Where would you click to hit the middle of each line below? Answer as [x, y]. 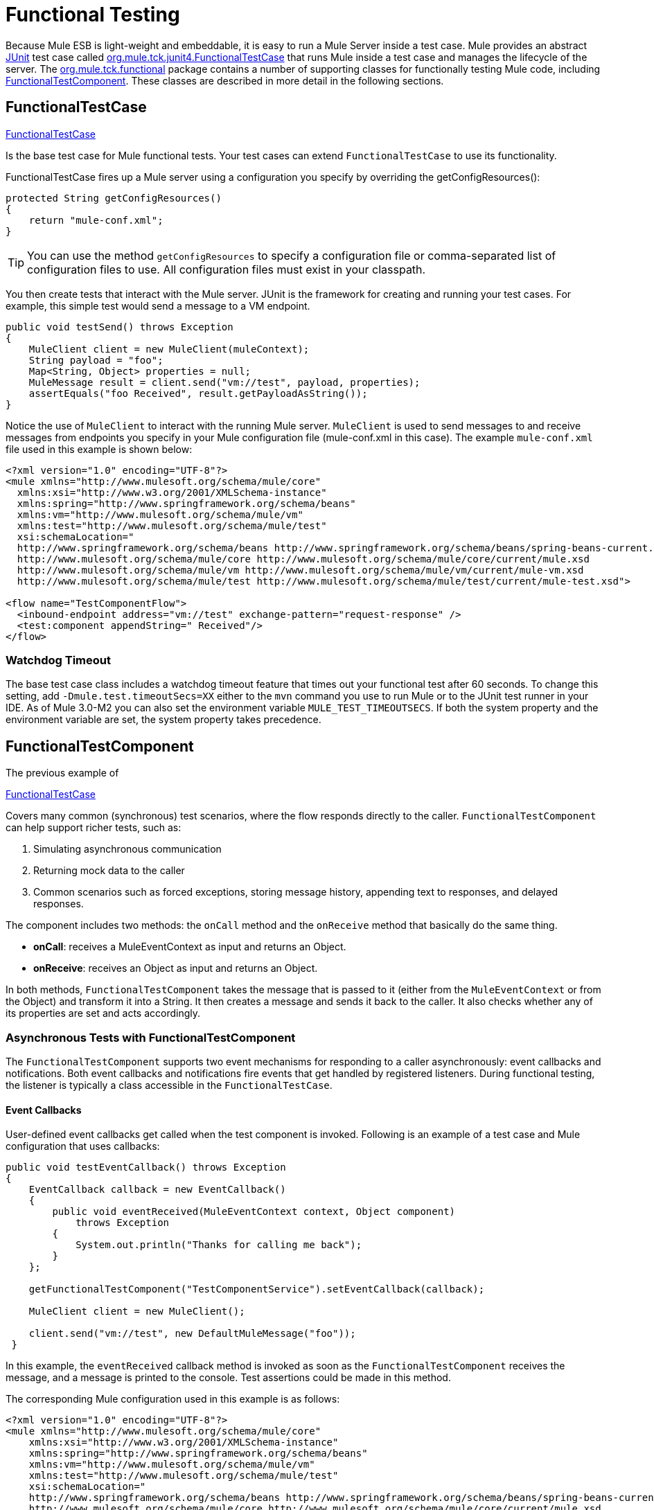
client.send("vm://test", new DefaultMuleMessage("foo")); [192, 1334]
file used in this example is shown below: [99, 449]
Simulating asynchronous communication [127, 849]
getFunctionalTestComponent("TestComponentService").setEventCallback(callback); [257, 1289]
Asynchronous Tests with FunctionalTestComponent [151, 1037]
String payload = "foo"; [96, 360]
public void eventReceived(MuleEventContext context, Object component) [254, 1212]
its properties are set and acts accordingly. [103, 1013]
